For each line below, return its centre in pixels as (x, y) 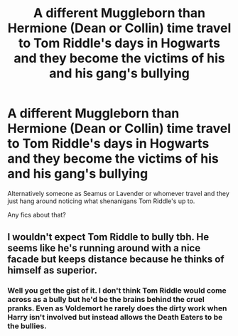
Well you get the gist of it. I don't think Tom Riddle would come (117, 291)
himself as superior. (53, 270)
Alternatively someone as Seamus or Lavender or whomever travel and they (118, 193)
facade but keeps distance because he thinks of (116, 260)
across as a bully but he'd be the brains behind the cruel (106, 300)
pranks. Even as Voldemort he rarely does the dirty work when (117, 308)
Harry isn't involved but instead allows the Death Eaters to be (115, 318)
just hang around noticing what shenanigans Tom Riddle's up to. (101, 201)
